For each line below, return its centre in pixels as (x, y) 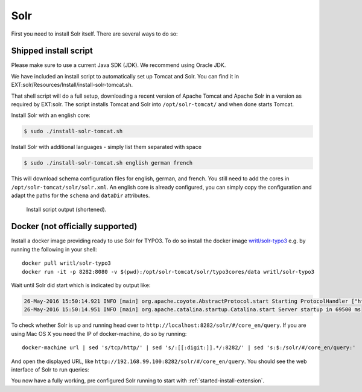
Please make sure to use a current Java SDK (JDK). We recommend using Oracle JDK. (119, 65)
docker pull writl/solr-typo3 (67, 263)
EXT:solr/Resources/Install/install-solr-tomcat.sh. (72, 85)
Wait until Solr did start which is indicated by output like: (81, 285)
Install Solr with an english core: (51, 115)
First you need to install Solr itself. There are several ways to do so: (94, 34)
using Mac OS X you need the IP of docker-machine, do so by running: (99, 334)
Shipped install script (52, 51)
